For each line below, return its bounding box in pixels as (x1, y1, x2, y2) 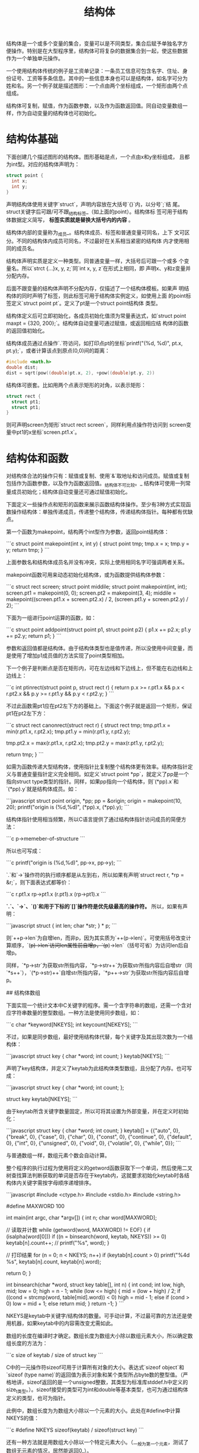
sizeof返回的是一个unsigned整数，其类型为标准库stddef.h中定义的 (26, 1379, 188, 1386)
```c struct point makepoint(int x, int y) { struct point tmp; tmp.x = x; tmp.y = (6, 540, 190, 547)
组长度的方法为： (6, 1340, 48, 1347)
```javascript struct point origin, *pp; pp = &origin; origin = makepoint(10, (6, 797, 182, 804)
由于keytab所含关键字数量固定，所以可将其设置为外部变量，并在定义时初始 (6, 1108, 189, 1115)
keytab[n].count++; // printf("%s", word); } (6, 1240, 110, 1247)
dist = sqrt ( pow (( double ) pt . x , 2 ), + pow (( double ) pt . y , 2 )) (6, 370, 155, 376)
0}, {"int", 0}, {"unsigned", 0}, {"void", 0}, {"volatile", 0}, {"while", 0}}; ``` (6, 1139, 181, 1147)
